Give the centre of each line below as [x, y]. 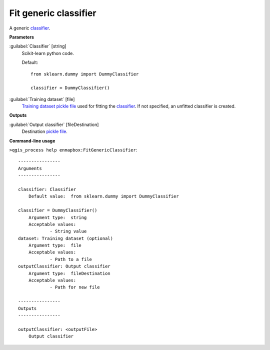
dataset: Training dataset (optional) [66, 238]
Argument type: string [57, 217]
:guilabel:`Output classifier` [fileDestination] [54, 124]
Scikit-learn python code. [48, 53]
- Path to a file [71, 259]
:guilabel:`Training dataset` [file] [42, 99]
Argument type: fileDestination [69, 273]
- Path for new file [75, 287]
